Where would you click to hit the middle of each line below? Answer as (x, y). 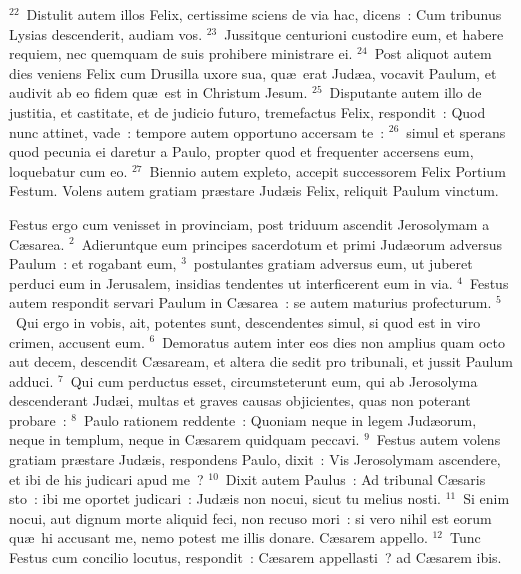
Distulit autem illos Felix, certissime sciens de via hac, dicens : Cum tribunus (264, 14)
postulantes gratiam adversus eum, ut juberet (333, 263)
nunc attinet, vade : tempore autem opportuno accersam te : (197, 131)
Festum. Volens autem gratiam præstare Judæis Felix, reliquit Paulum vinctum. (254, 190)
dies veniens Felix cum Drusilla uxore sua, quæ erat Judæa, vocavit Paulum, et (253, 72)
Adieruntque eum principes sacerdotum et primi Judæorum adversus (292, 243)
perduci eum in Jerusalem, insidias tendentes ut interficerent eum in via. (231, 282)
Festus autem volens (438, 439)
